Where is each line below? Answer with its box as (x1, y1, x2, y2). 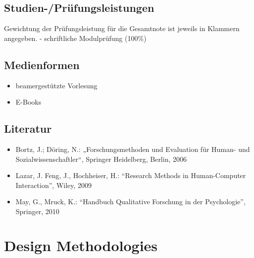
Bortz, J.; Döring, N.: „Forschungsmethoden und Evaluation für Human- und (15, 144, 250, 154)
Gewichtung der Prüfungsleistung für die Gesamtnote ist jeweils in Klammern (4, 23, 240, 34)
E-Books (15, 97, 42, 107)
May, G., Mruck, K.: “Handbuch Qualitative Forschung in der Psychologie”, (15, 196, 246, 207)
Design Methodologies (4, 235, 158, 255)
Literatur (4, 121, 52, 136)
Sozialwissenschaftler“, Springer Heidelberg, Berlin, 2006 (15, 153, 187, 164)
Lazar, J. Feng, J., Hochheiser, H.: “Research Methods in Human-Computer (15, 170, 246, 181)
